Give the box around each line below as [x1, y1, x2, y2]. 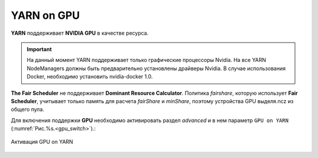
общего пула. [11, 106, 44, 113]
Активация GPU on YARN [11, 139, 74, 146]
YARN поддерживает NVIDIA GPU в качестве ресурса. [11, 29, 149, 37]
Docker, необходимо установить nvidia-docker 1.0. [26, 73, 153, 80]
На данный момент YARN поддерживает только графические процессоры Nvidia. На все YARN [26, 57, 266, 64]
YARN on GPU [11, 9, 80, 22]
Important [26, 45, 52, 52]
